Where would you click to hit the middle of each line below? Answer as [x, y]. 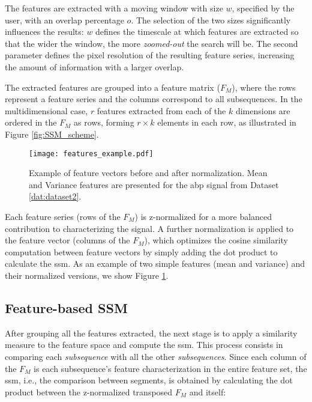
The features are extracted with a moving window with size [114, 8]
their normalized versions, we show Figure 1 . [87, 275]
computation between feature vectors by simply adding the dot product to [141, 251]
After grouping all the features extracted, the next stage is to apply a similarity [151, 333]
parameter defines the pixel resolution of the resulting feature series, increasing [150, 55]
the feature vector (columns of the [67, 240]
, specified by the [263, 8]
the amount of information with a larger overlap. [94, 66]
